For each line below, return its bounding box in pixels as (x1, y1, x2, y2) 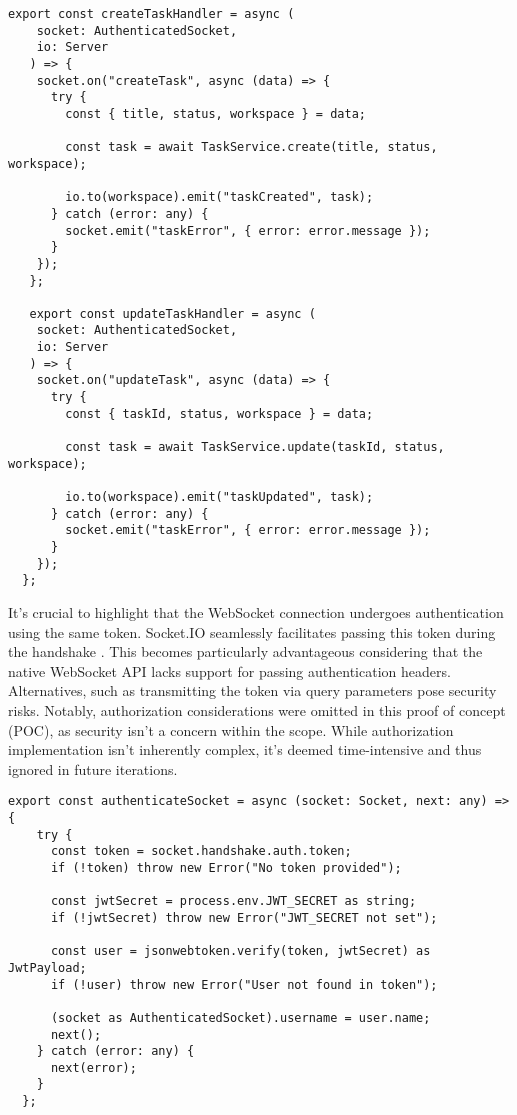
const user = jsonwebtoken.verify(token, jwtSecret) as (50, 944, 431, 959)
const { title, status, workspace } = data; (65, 106, 366, 121)
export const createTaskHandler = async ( (8, 7, 295, 21)
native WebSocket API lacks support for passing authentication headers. (8, 660, 451, 681)
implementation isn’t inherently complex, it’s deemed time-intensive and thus (8, 739, 482, 760)
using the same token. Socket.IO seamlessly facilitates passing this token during (8, 621, 496, 642)
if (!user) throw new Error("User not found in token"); (50, 977, 438, 992)
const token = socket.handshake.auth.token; (50, 844, 352, 859)
